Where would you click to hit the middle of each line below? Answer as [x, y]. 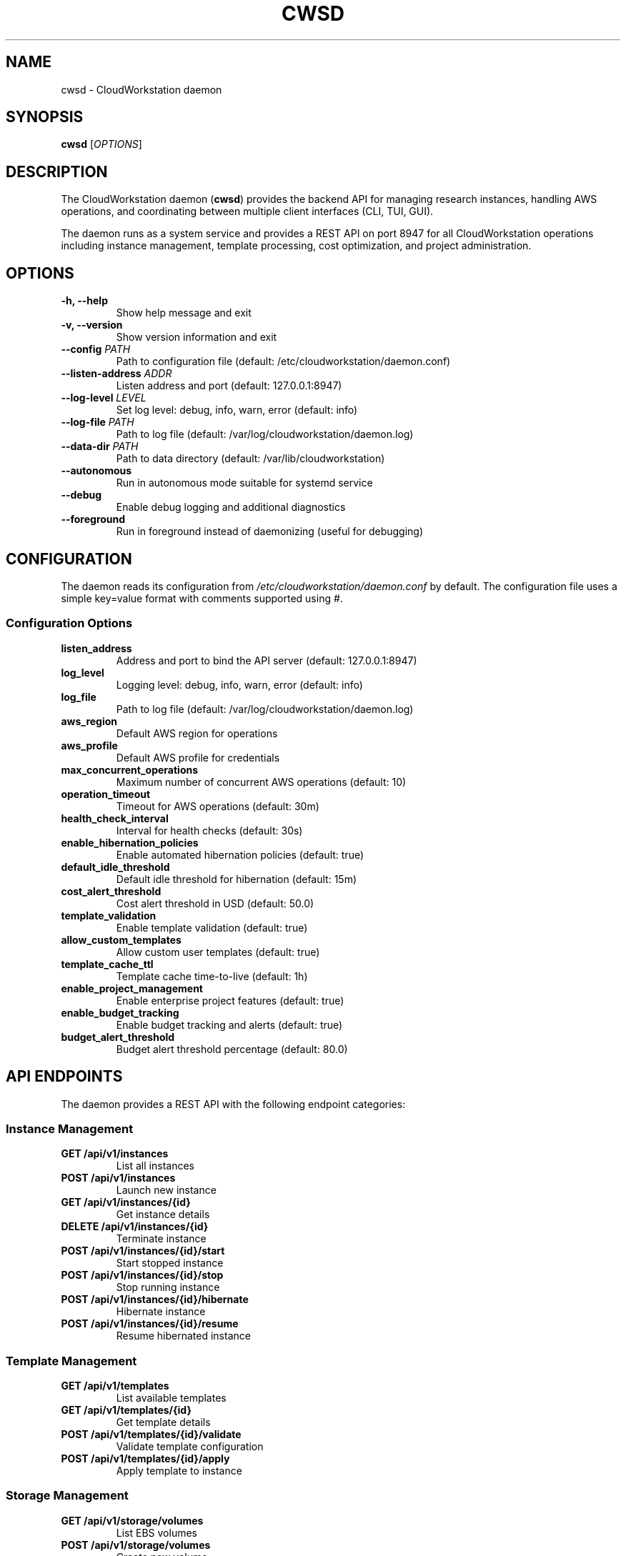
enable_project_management [132, 988]
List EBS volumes [156, 1532]
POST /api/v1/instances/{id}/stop [142, 1275]
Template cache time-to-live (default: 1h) [212, 976]
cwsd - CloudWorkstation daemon [141, 89]
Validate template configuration [190, 1447]
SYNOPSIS [45, 117]
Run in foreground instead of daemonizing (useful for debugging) [270, 532]
